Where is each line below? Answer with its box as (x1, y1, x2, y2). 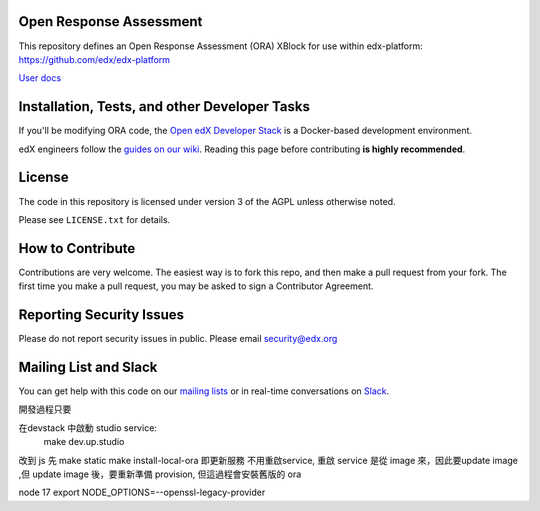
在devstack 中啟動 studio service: (18, 421, 157, 434)
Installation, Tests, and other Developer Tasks (18, 98, 310, 115)
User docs (18, 72, 62, 84)
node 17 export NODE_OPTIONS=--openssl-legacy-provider (18, 486, 266, 499)
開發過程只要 (18, 403, 72, 415)
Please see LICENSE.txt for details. (18, 213, 171, 225)
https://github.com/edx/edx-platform (18, 53, 170, 65)
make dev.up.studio (43, 436, 125, 448)
